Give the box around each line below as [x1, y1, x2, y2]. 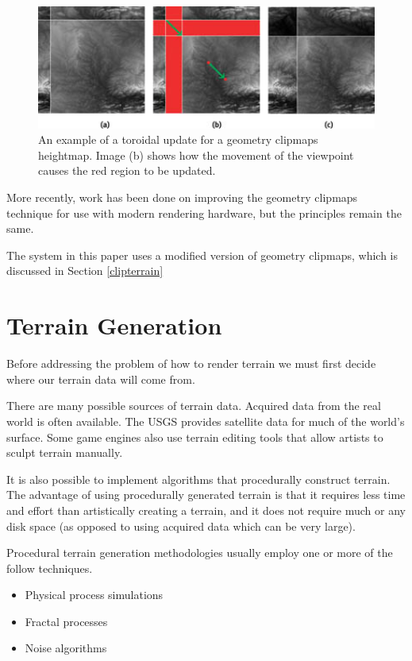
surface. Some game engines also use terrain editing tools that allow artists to [6, 428, 383, 445]
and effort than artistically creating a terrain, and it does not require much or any [6, 501, 406, 518]
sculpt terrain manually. [6, 444, 123, 461]
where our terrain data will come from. [6, 370, 195, 387]
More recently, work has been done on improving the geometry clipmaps [6, 189, 358, 206]
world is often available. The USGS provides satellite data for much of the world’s [6, 412, 405, 429]
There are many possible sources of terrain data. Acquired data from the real [6, 397, 381, 414]
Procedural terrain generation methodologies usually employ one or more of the [6, 544, 393, 561]
